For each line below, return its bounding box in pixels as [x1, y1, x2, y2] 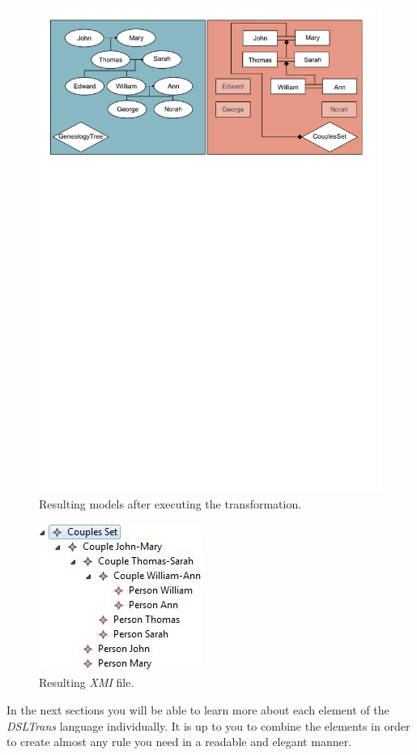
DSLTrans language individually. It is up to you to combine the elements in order [6, 717, 411, 734]
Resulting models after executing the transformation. [39, 495, 302, 513]
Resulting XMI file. [39, 674, 134, 691]
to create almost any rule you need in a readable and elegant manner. [6, 733, 352, 750]
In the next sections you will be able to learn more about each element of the [6, 701, 389, 719]
